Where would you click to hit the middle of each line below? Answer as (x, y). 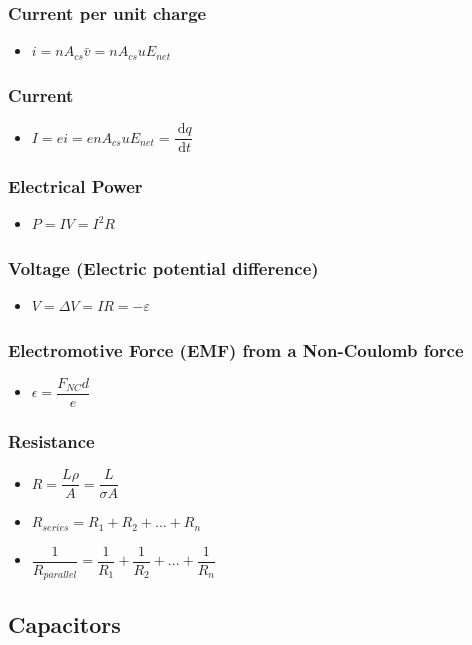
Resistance (51, 440)
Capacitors (64, 623)
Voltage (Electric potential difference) (163, 267)
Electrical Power (75, 186)
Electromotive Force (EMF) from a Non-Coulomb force (236, 349)
